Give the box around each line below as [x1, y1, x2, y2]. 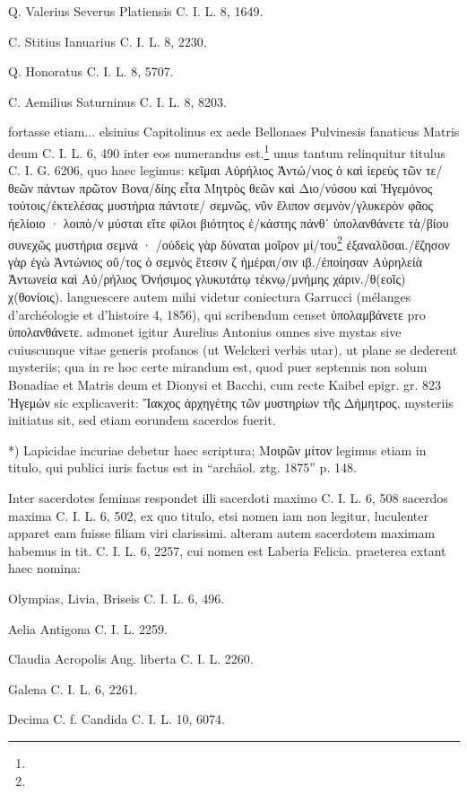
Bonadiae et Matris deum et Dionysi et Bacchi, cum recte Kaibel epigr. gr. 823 [8, 375, 442, 393]
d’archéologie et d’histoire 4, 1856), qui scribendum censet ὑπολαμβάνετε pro [8, 304, 426, 323]
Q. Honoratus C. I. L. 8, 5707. [8, 62, 174, 81]
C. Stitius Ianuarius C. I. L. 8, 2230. [8, 31, 207, 50]
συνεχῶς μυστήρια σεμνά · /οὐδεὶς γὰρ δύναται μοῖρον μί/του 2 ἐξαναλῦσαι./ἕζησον [8, 232, 450, 253]
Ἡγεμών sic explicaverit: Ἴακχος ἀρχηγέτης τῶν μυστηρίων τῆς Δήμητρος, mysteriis [8, 392, 454, 411]
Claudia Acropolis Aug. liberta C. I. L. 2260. [8, 649, 254, 668]
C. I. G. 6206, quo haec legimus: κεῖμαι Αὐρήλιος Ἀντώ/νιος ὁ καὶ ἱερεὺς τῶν [8, 161, 422, 180]
